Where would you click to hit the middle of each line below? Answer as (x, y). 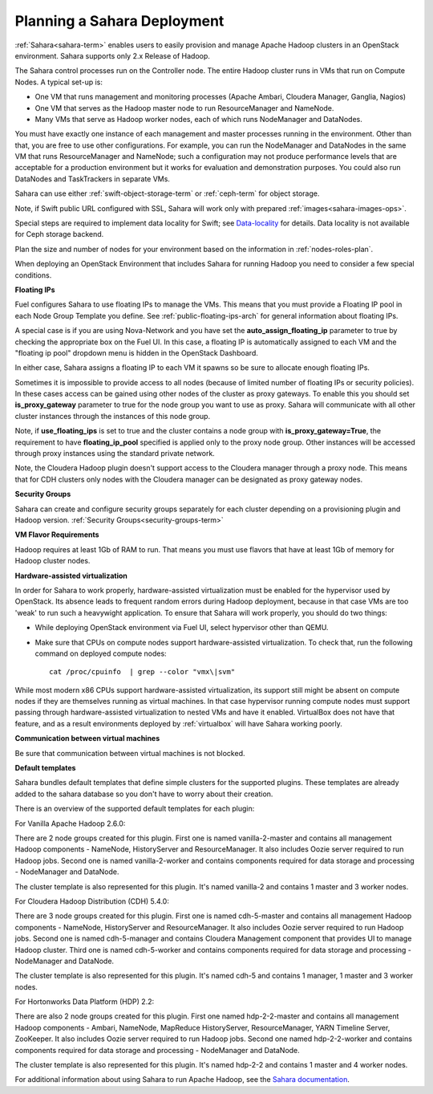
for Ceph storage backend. (59, 234)
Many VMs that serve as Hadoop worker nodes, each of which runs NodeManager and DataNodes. (198, 119)
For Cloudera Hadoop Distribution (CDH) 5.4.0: (92, 901)
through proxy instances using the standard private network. (115, 453)
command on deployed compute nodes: (101, 653)
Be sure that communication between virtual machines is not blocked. (130, 753)
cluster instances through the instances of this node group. (113, 416)
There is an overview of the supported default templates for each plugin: (135, 809)
